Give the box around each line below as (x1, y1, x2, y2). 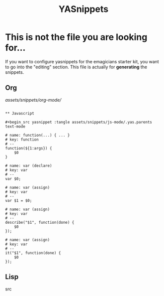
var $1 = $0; (5, 198, 32, 203)
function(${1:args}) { (5, 146, 52, 150)
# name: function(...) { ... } (5, 133, 70, 138)
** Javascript (5, 111, 35, 116)
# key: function (5, 137, 39, 142)
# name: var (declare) (5, 163, 52, 168)
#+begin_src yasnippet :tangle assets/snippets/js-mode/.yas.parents (5, 120, 153, 125)
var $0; (5, 176, 21, 181)
